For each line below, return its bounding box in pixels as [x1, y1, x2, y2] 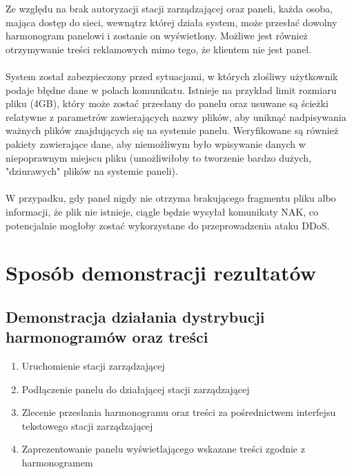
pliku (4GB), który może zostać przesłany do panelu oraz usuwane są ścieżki [6, 96, 329, 111]
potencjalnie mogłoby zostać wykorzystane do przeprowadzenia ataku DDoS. [6, 218, 330, 232]
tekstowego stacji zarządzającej [21, 418, 153, 433]
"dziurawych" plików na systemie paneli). [6, 164, 178, 178]
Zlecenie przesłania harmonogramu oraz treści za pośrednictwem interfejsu [21, 405, 336, 419]
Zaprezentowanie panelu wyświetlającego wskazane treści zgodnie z [21, 442, 305, 456]
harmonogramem [21, 455, 93, 470]
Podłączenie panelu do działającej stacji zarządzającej [21, 381, 250, 396]
